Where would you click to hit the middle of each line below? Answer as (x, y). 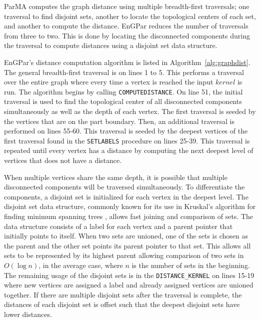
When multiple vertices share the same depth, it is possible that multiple (116, 177)
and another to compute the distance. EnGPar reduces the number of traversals (126, 26)
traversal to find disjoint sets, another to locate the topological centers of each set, (130, 16)
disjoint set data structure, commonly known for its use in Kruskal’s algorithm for (130, 206)
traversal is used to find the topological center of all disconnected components (123, 101)
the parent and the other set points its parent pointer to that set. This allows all (127, 245)
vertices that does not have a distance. (63, 160)
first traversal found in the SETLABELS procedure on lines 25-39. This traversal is (127, 140)
